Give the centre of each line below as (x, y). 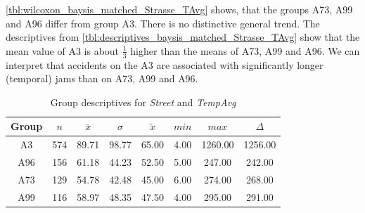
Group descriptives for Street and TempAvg (143, 102)
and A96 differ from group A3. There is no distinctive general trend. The (163, 23)
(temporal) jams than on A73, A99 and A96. (102, 78)
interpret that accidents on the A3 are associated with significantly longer (165, 64)
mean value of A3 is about (63, 50)
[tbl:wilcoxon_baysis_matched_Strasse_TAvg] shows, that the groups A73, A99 (179, 9)
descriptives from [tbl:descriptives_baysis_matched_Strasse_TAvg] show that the (183, 37)
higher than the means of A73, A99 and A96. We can (245, 50)
